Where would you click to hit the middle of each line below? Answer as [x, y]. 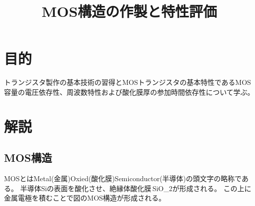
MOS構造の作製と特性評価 [129, 11]
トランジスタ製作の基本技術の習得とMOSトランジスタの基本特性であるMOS [127, 82]
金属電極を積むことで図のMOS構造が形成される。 [85, 198]
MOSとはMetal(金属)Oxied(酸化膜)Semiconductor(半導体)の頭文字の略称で [123, 178]
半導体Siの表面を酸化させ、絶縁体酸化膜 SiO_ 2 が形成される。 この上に [136, 188]
